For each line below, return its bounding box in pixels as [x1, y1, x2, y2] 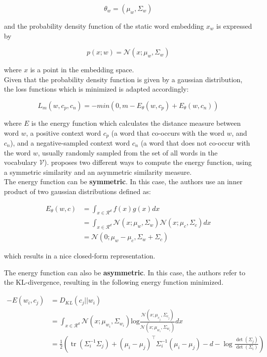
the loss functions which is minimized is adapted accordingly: [4, 84, 189, 94]
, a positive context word [26, 127, 101, 138]
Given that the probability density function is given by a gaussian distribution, [4, 74, 243, 84]
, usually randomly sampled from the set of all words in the [38, 147, 218, 157]
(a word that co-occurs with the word [111, 127, 225, 138]
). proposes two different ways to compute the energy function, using [44, 157, 252, 167]
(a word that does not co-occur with [141, 138, 250, 148]
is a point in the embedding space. [30, 64, 134, 75]
